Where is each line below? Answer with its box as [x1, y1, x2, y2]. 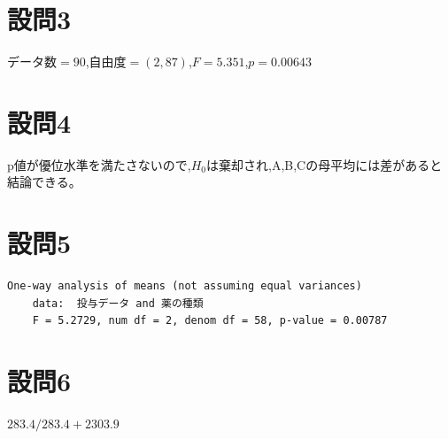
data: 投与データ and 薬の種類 [32, 297, 204, 310]
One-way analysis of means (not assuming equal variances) [7, 280, 362, 293]
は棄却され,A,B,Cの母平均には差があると [206, 155, 443, 173]
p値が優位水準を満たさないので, [7, 155, 191, 173]
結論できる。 [7, 173, 81, 191]
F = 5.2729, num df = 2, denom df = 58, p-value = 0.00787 [32, 314, 388, 327]
